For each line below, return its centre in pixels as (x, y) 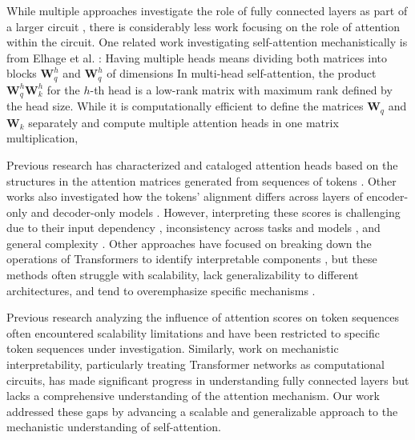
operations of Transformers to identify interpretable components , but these (192, 259)
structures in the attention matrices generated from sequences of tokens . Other (201, 180)
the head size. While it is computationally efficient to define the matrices (185, 106)
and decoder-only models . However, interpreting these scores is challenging (216, 212)
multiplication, (42, 138)
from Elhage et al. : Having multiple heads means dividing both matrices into (197, 57)
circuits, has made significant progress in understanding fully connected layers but (208, 380)
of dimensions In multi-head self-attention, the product (242, 73)
